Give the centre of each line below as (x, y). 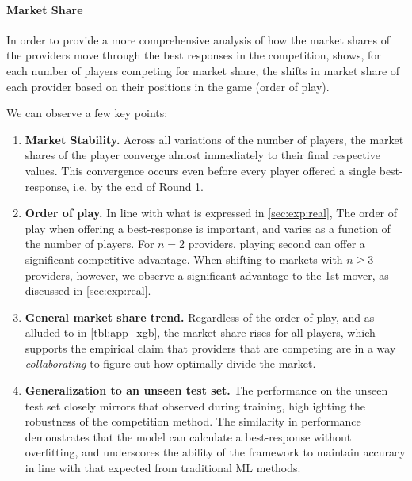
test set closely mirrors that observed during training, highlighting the (195, 405)
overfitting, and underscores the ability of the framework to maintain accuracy (215, 452)
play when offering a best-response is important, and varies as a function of (208, 228)
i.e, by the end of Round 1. (138, 186)
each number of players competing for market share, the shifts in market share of (203, 70)
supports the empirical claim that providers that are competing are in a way (210, 347)
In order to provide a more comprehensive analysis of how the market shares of (198, 39)
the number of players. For (90, 244)
